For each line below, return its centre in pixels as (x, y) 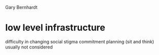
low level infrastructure (55, 28)
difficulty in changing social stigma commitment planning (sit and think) (80, 41)
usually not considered (29, 47)
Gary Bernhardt (22, 7)
